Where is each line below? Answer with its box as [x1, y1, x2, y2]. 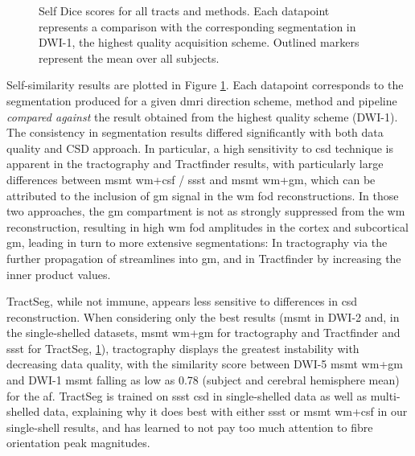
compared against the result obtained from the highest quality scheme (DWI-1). [6, 108, 398, 125]
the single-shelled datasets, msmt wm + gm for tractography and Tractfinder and [6, 324, 401, 341]
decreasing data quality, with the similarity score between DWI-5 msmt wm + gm [6, 355, 403, 372]
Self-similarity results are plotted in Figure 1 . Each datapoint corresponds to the [6, 76, 404, 93]
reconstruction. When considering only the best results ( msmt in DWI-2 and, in [6, 308, 400, 325]
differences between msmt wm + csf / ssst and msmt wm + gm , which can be [6, 170, 376, 187]
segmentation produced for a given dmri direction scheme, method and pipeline [6, 92, 397, 109]
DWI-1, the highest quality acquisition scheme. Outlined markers [39, 34, 360, 51]
